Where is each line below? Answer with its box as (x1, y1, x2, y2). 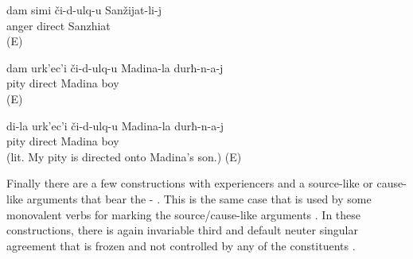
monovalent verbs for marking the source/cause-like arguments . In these (6, 206, 361, 222)
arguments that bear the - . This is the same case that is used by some (26, 190, 372, 207)
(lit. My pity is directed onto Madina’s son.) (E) (6, 148, 242, 164)
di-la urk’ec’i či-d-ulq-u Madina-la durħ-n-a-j (6, 117, 224, 133)
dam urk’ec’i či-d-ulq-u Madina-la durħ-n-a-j (6, 59, 224, 75)
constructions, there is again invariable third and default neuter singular (6, 222, 358, 238)
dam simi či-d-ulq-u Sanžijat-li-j (6, 2, 162, 17)
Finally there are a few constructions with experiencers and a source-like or (6, 175, 373, 191)
